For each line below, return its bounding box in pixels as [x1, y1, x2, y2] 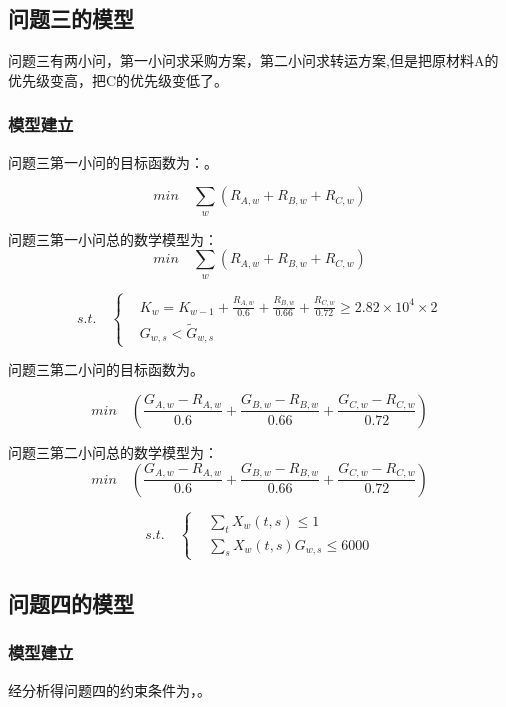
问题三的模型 [8, 3, 134, 34]
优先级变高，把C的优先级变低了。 [8, 69, 229, 90]
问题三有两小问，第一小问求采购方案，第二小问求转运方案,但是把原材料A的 [8, 50, 499, 71]
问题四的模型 [8, 588, 134, 619]
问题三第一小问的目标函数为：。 [8, 151, 218, 172]
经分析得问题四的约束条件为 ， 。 [8, 679, 211, 700]
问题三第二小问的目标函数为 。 [8, 359, 204, 380]
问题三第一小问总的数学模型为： [8, 228, 218, 249]
